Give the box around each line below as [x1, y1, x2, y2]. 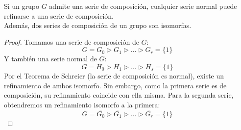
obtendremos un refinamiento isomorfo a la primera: [4, 99, 160, 109]
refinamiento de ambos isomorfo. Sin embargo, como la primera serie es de [4, 80, 227, 90]
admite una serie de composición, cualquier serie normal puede [49, 1, 237, 11]
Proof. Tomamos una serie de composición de [4, 36, 139, 47]
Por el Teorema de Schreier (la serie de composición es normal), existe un [4, 70, 224, 80]
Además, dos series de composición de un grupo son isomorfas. [4, 20, 192, 30]
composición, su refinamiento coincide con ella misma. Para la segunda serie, [4, 90, 234, 100]
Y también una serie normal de [4, 53, 97, 64]
